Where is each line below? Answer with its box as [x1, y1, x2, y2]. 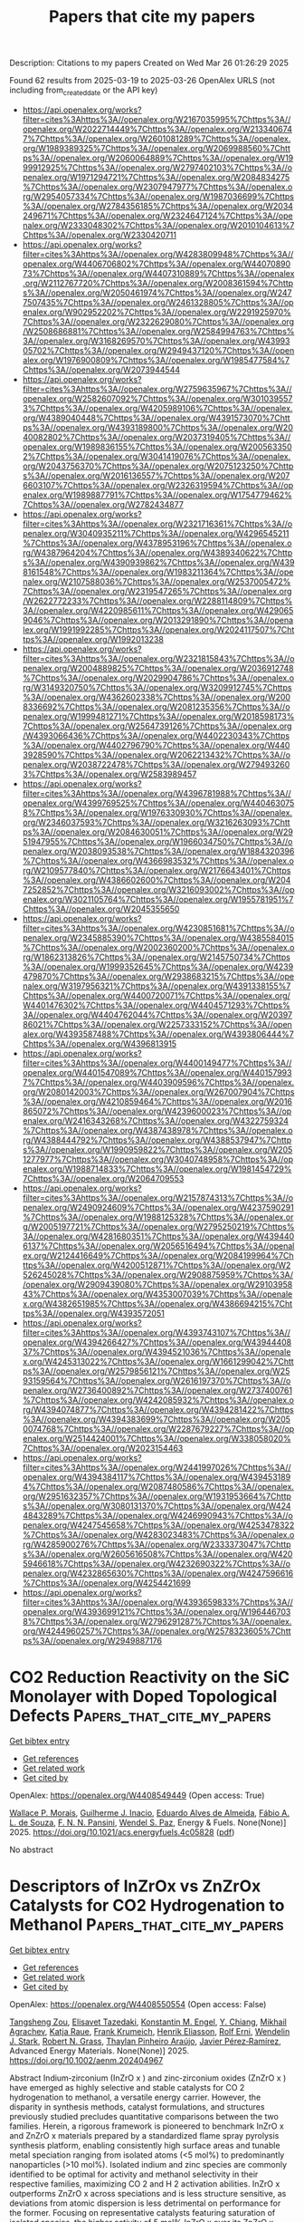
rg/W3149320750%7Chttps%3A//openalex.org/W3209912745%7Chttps [22, 681, 292, 692]
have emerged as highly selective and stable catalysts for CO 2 [9, 2082, 245, 2092]
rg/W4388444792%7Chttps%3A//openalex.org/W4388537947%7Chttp [22, 1135, 292, 1145]
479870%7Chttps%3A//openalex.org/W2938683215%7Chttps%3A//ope [22, 971, 295, 981]
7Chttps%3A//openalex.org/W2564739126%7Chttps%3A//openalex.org [22, 720, 292, 731]
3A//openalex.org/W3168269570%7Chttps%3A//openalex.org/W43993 [22, 335, 290, 346]
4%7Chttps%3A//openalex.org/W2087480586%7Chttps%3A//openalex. [22, 1481, 294, 1492]
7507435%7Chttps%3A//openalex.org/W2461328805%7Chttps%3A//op [22, 296, 294, 307]
